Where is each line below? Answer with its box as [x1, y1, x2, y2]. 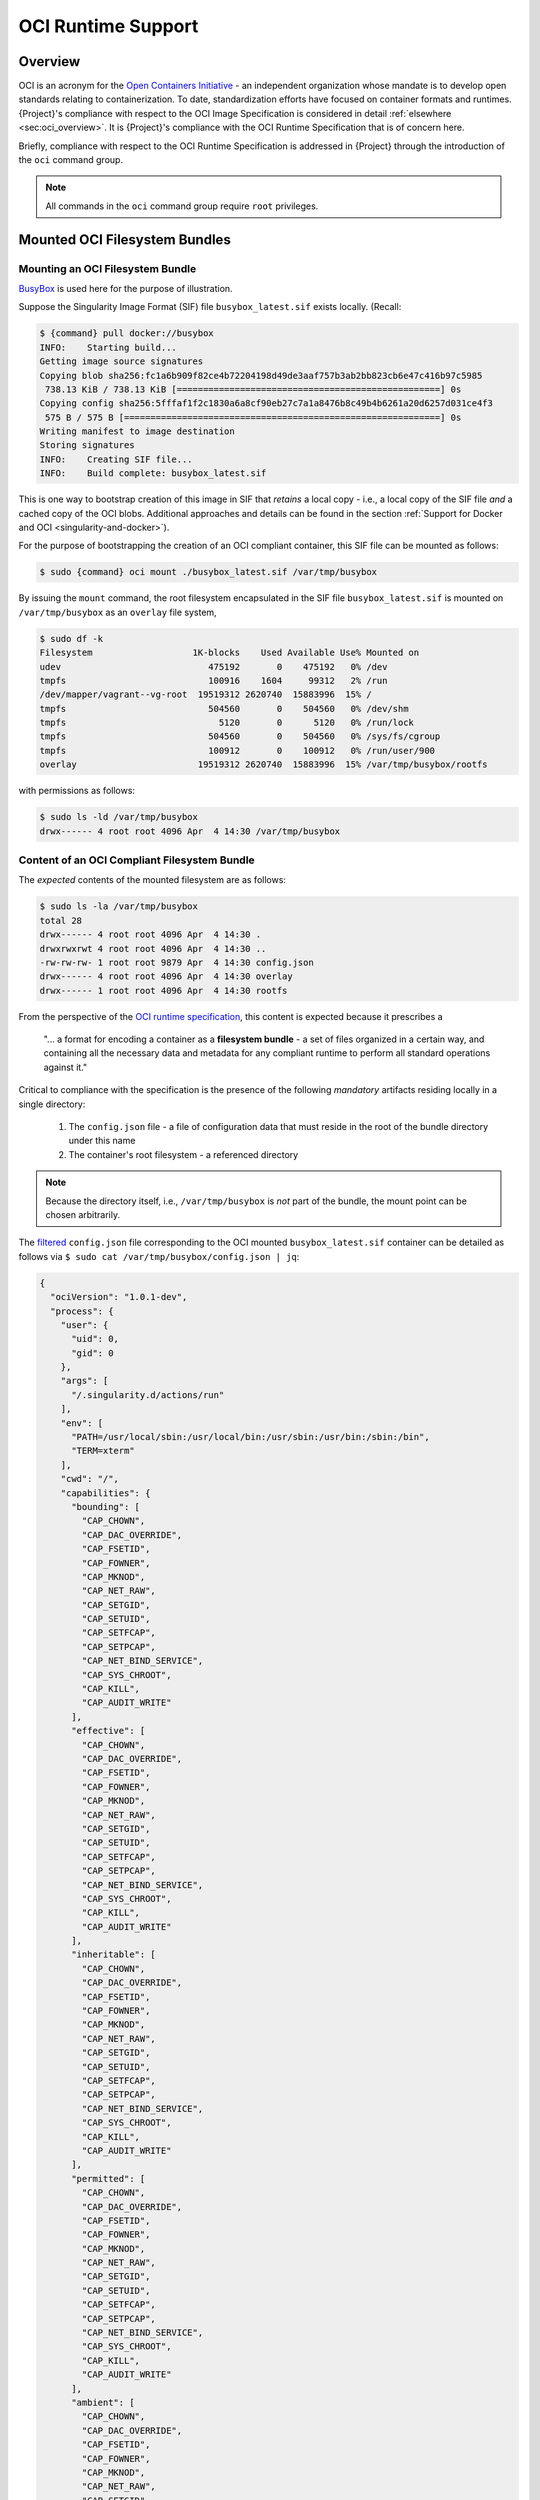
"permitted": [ [71, 2173, 146, 2184]
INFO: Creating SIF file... [39, 453, 194, 465]
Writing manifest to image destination [39, 426, 235, 437]
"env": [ [60, 1417, 104, 1429]
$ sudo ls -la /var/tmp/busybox [39, 901, 199, 912]
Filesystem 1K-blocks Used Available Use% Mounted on [39, 647, 420, 659]
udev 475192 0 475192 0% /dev [39, 661, 388, 672]
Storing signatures [39, 440, 135, 451]
